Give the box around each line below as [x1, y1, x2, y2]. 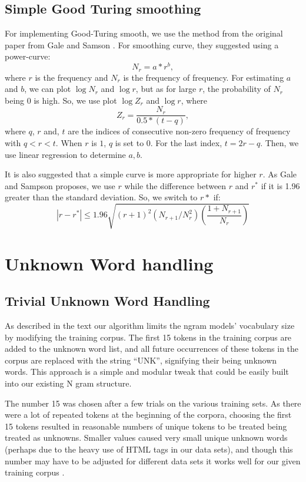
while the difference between [124, 179, 227, 192]
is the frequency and [35, 71, 108, 83]
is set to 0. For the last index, [115, 136, 222, 148]
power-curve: [5, 50, 51, 62]
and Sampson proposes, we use [5, 179, 115, 192]
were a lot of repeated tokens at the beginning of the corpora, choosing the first [5, 408, 292, 421]
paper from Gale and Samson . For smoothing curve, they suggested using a [5, 38, 279, 51]
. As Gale [262, 168, 297, 180]
